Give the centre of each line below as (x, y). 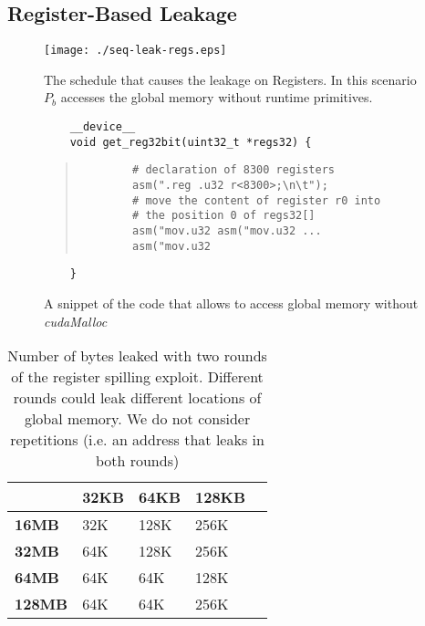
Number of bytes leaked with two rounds (137, 356)
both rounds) (137, 461)
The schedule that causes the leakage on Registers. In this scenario (230, 79)
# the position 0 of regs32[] (224, 216)
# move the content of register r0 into (257, 200)
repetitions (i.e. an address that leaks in (137, 440)
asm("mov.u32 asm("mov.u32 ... (227, 230)
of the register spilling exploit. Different (137, 377)
